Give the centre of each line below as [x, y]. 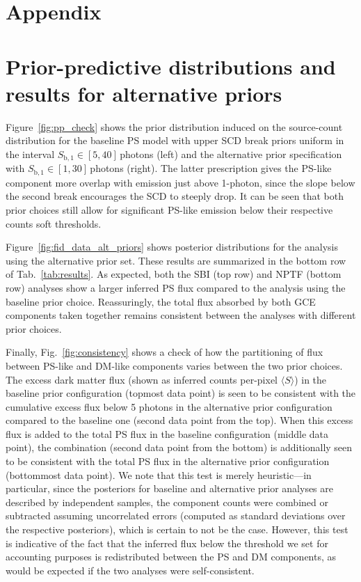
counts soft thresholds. [54, 223]
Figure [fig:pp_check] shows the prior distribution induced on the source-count [174, 126]
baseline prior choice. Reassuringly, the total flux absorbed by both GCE [161, 301]
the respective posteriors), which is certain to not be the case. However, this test [177, 529]
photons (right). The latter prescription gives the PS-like [211, 168]
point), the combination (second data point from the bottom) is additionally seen [179, 447]
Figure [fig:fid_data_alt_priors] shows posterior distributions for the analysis [172, 247]
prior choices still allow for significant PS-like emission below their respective [169, 209]
